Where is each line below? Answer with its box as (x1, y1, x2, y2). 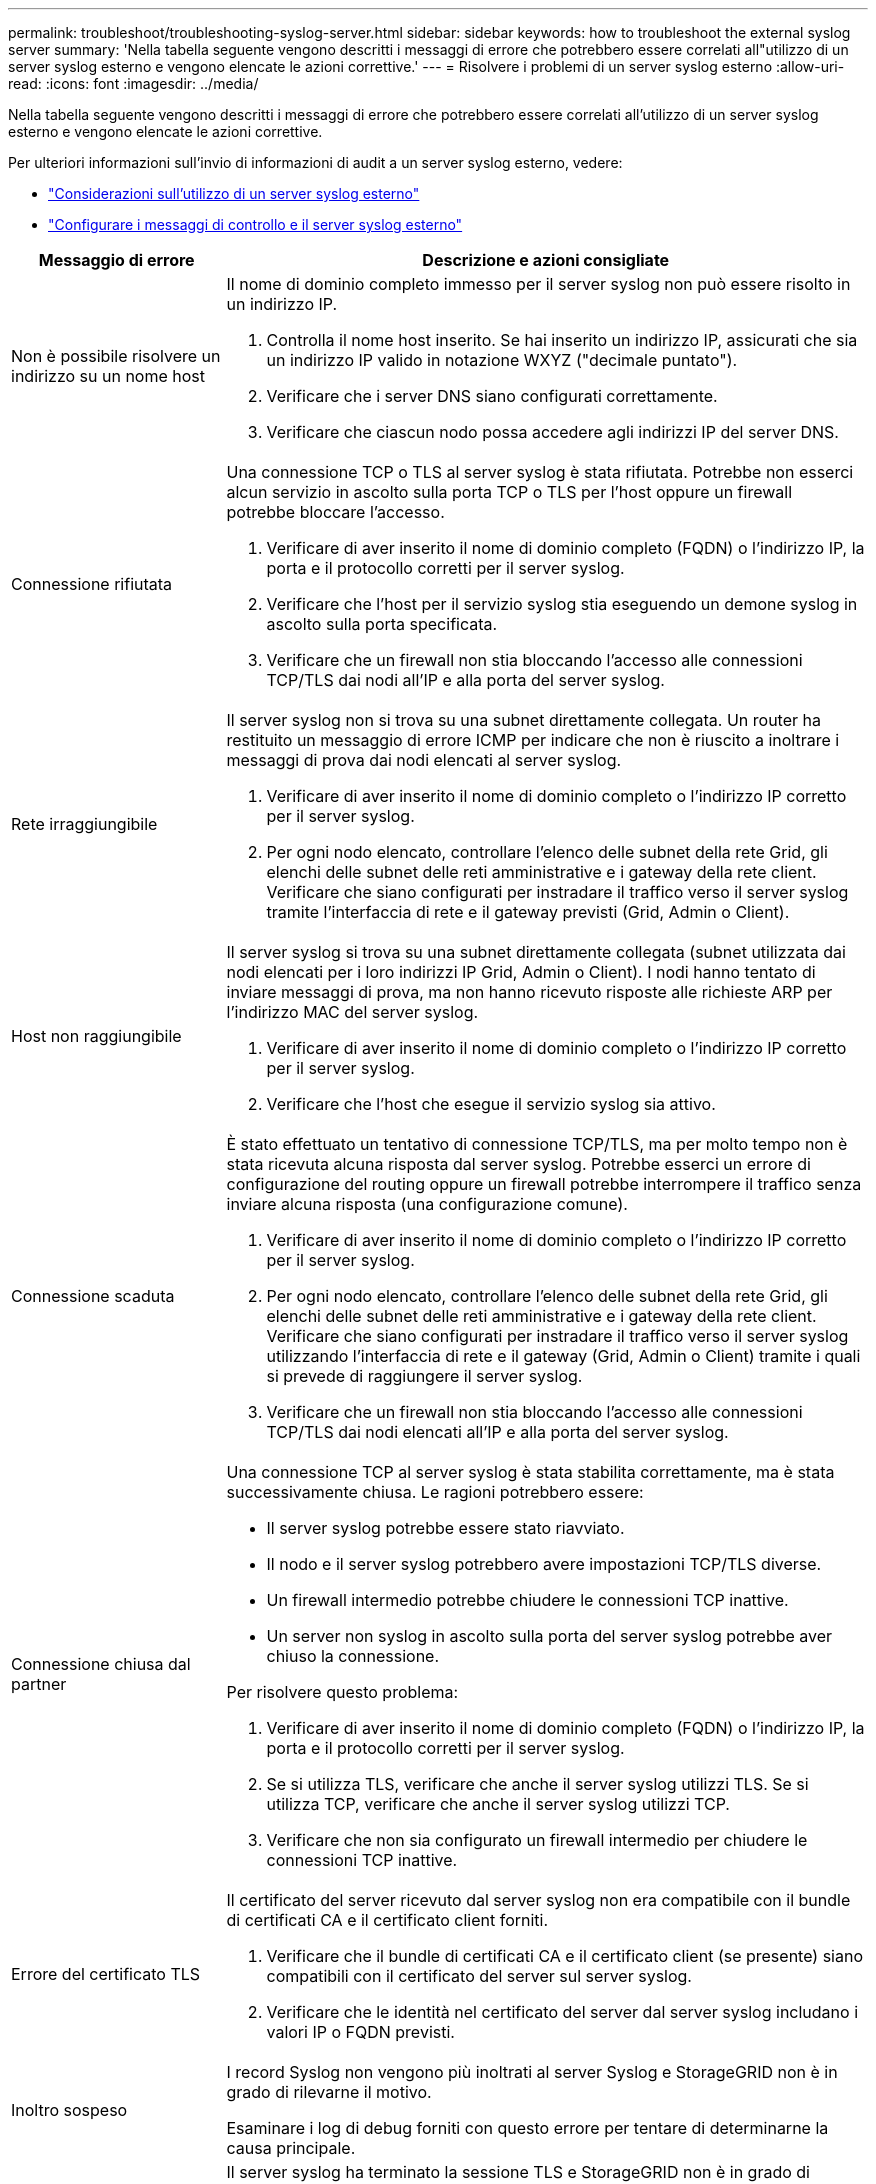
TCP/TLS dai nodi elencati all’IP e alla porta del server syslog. (266, 1422, 729, 1442)
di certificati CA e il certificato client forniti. (226, 1910, 549, 1930)
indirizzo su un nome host (11, 366, 206, 386)
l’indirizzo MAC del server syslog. (226, 1002, 479, 1022)
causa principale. (226, 2138, 356, 2158)
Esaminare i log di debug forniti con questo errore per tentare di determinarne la (226, 2118, 829, 2138)
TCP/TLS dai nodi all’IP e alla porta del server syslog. (266, 670, 665, 690)
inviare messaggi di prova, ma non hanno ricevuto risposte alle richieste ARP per (226, 982, 833, 1002)
